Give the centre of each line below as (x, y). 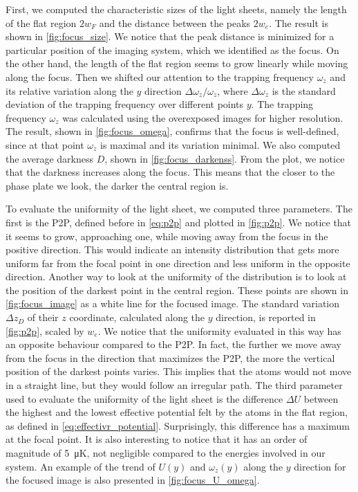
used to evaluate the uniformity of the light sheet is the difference (144, 398)
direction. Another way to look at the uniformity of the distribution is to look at (176, 276)
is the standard (304, 90)
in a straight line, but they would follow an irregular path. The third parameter (174, 385)
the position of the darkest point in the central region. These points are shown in (177, 290)
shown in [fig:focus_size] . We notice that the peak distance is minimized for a (170, 36)
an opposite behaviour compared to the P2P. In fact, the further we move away (173, 344)
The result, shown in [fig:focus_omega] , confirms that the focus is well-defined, (172, 131)
